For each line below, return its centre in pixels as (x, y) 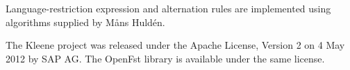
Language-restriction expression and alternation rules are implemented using (168, 8)
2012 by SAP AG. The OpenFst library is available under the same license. (165, 58)
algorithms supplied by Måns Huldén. (85, 22)
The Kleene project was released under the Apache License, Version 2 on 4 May (175, 45)
